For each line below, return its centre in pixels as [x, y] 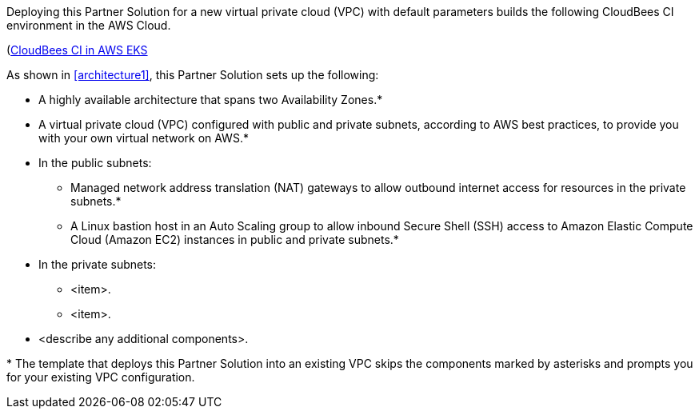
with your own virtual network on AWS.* [144, 138]
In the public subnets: [95, 163]
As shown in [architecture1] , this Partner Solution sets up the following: [193, 75]
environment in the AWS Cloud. [89, 25]
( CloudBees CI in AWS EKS [77, 50]
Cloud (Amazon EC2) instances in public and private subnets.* [235, 239]
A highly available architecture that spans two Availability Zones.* [211, 100]
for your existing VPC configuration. [101, 377]
